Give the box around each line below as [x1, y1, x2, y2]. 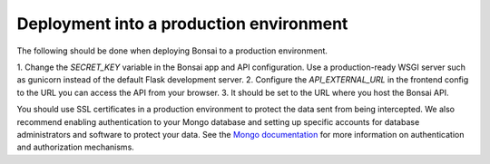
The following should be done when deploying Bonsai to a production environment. [16, 45, 328, 56]
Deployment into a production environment [16, 14, 348, 34]
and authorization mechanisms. [16, 141, 135, 153]
